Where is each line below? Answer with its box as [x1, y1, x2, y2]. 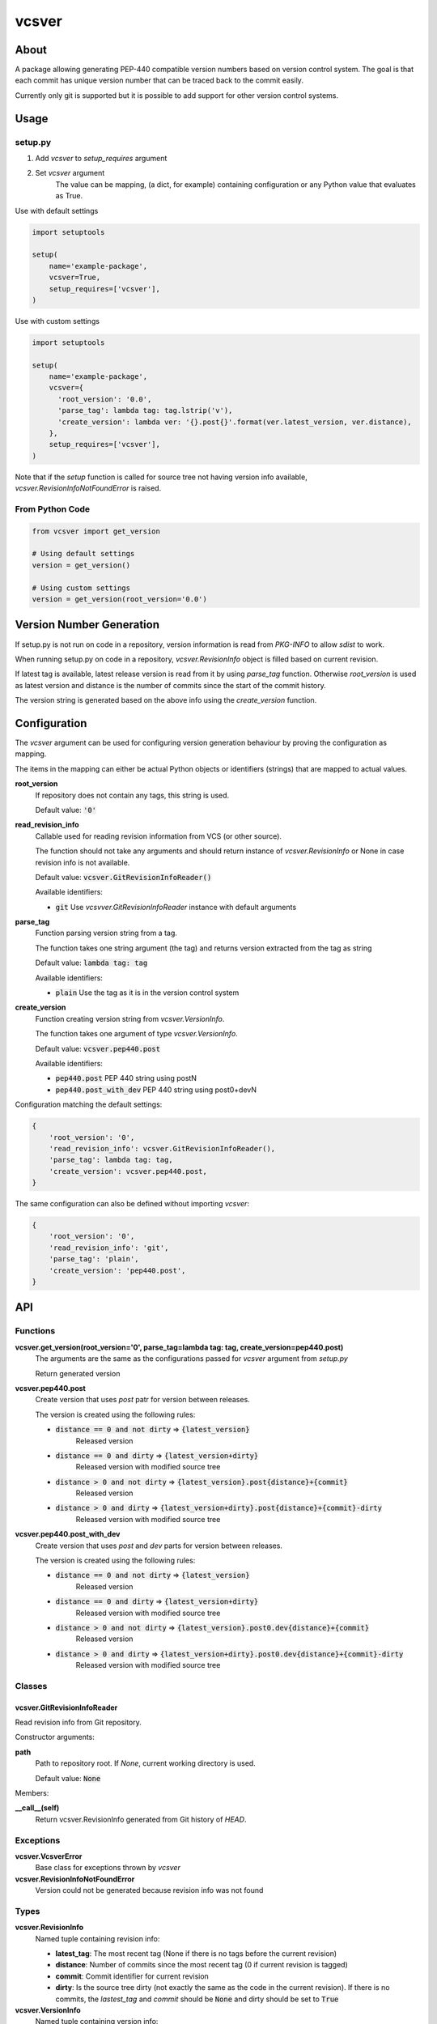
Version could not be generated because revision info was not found [35, 1886, 264, 1895]
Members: [15, 1788, 49, 1798]
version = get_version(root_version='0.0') [32, 595, 208, 604]
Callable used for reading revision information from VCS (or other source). [35, 831, 282, 841]
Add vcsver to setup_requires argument [35, 154, 168, 163]
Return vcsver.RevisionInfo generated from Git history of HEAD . [35, 1814, 247, 1824]
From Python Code [15, 503, 91, 514]
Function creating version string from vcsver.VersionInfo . [35, 1014, 225, 1023]
